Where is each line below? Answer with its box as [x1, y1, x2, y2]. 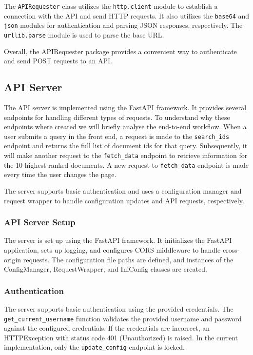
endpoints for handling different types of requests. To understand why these [4, 112, 230, 122]
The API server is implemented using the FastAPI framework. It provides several [4, 102, 247, 113]
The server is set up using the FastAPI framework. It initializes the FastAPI [4, 235, 232, 245]
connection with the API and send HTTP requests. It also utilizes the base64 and [4, 10, 250, 20]
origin [4, 254, 21, 264]
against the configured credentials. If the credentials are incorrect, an [4, 323, 210, 333]
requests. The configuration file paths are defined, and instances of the [23, 254, 234, 264]
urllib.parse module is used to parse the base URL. [4, 29, 164, 39]
